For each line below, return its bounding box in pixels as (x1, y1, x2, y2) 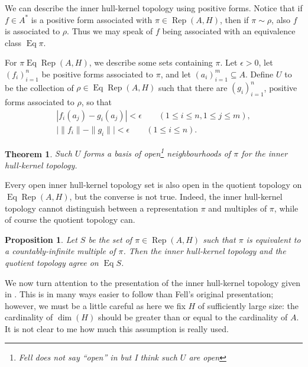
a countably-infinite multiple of (5, 245, 116, 257)
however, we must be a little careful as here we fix (5, 299, 186, 311)
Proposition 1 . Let (5, 233, 77, 245)
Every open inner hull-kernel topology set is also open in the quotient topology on (5, 178, 302, 191)
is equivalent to (246, 233, 301, 245)
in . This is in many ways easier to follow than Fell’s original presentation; (5, 288, 274, 300)
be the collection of (5, 81, 74, 93)
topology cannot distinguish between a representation (5, 202, 198, 214)
